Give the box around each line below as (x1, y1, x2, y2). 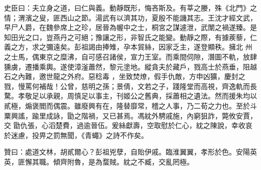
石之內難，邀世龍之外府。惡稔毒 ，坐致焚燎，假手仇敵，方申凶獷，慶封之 (4, 71, 245, 81)
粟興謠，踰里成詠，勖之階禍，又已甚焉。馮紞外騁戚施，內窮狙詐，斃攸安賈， (4, 110, 257, 120)
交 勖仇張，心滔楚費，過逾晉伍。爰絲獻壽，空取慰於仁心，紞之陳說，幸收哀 (4, 120, 252, 130)
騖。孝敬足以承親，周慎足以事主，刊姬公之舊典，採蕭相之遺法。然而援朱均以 (4, 90, 257, 101)
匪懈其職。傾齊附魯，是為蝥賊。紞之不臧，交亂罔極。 (18, 156, 194, 166)
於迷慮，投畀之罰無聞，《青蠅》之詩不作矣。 (4, 129, 148, 140)
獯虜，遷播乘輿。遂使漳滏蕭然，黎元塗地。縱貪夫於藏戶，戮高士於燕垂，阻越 (4, 61, 257, 71)
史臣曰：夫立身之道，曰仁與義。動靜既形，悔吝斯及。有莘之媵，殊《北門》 (4, 2, 250, 12)
